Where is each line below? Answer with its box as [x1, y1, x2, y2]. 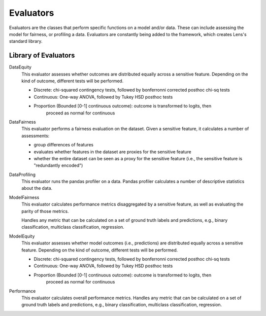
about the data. [21, 185, 53, 191]
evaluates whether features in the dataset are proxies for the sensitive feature [33, 148, 192, 155]
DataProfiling [9, 172, 36, 177]
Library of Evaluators [9, 51, 75, 60]
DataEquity [9, 64, 32, 70]
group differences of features [33, 142, 94, 148]
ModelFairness [9, 194, 39, 200]
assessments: [21, 133, 50, 139]
